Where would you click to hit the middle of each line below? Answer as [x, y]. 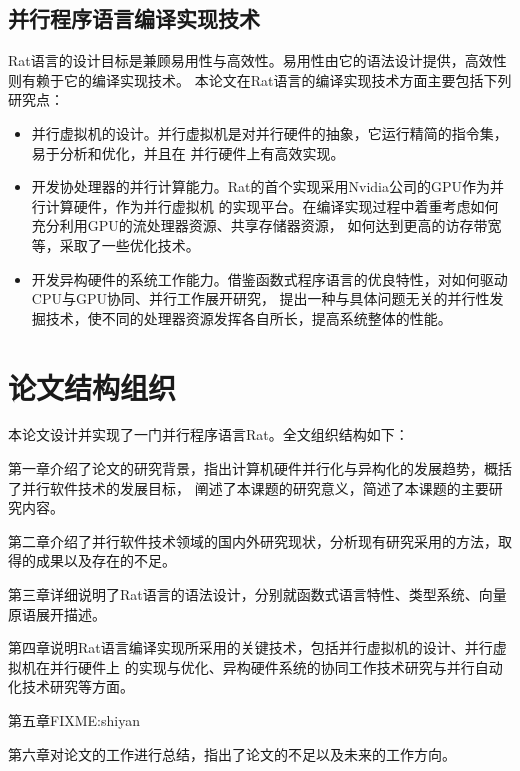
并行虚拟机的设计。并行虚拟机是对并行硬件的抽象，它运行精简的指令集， [269, 132]
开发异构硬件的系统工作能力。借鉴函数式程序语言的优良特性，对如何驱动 [269, 278]
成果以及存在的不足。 [105, 560]
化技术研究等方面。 [71, 686]
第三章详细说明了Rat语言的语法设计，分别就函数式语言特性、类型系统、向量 [257, 594]
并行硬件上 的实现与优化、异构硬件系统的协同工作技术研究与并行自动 [276, 666]
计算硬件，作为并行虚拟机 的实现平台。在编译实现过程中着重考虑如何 [272, 205]
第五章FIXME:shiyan [74, 719]
